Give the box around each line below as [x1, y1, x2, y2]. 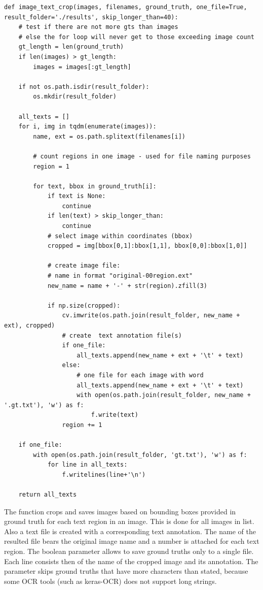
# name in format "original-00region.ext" [47, 272, 193, 280]
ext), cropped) [4, 322, 55, 329]
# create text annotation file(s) [62, 332, 182, 339]
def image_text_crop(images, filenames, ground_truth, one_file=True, [4, 4, 247, 11]
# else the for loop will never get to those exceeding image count [18, 33, 254, 41]
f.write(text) [91, 411, 138, 419]
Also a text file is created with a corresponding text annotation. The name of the [4, 526, 256, 536]
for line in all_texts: [47, 461, 128, 469]
